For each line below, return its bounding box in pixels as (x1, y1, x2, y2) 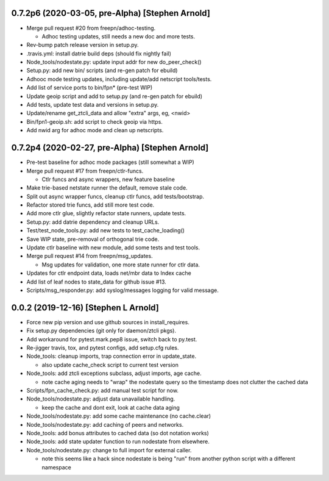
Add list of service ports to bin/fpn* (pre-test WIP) (26, 84, 153, 91)
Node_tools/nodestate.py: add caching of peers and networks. (26, 421, 184, 428)
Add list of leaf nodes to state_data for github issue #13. (26, 278, 167, 285)
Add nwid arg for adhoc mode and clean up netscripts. (26, 127, 164, 134)
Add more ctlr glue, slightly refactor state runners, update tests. (26, 210, 186, 217)
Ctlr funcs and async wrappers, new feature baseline (41, 176, 175, 183)
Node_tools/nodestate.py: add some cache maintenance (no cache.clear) (26, 412, 211, 420)
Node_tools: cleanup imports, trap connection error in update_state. (26, 352, 197, 360)
